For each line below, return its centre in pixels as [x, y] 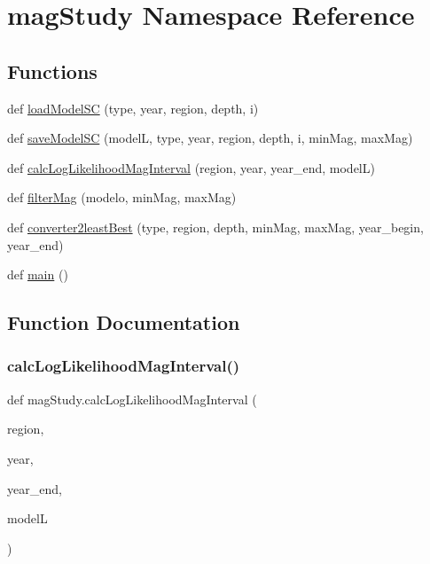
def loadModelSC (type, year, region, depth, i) [133, 108]
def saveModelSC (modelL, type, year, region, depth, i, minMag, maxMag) [210, 138]
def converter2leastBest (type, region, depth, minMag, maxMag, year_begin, [215, 227]
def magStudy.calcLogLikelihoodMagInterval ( [132, 399]
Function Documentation [124, 322]
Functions [52, 70]
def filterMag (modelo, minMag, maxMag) [122, 197]
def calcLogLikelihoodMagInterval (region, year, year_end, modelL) [191, 167]
